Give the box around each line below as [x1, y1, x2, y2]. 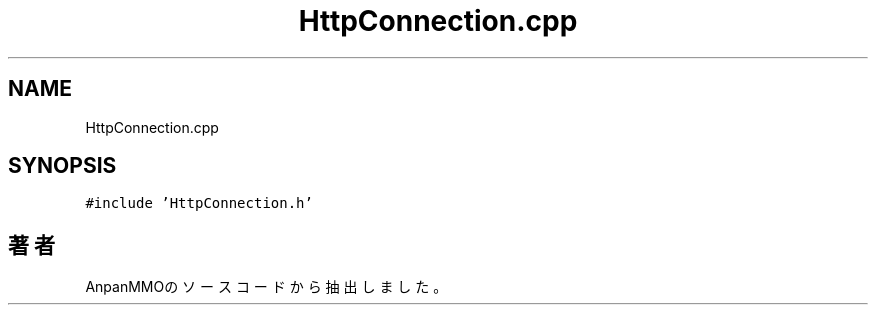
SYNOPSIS [8, 153, 117, 179]
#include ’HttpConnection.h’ [85, 195, 313, 212]
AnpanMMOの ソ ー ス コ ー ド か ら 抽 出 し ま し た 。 [85, 278, 448, 296]
